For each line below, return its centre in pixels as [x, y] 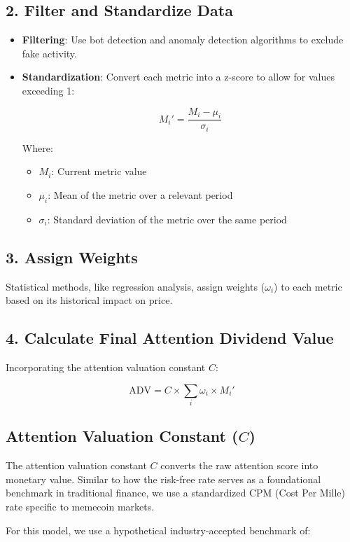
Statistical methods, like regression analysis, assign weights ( [135, 286]
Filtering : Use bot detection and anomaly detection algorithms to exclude [183, 40]
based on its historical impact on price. [89, 300]
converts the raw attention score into [239, 465]
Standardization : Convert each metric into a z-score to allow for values [178, 77]
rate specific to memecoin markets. [80, 506]
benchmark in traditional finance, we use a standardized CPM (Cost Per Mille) [175, 493]
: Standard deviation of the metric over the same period [167, 219]
